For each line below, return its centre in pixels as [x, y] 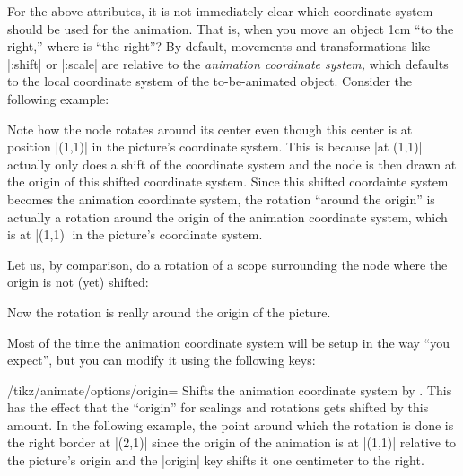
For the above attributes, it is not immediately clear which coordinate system [220, 11]
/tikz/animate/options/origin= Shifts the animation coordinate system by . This [230, 389]
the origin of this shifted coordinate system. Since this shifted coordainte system [228, 182]
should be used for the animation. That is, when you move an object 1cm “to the [231, 28]
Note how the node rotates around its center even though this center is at [210, 129]
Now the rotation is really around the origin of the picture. [169, 312]
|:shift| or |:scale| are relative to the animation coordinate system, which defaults [228, 63]
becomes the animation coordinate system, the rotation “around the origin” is [221, 199]
